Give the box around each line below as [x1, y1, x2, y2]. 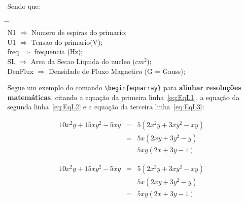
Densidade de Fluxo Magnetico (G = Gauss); [48, 66, 185, 76]
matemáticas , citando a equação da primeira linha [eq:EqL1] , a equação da [7, 92, 240, 102]
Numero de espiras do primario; [31, 27, 127, 37]
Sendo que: [7, 1, 40, 11]
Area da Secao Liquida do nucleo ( [31, 56, 136, 66]
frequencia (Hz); [34, 46, 83, 57]
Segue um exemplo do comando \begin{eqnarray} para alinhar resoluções [7, 82, 242, 93]
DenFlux [7, 66, 34, 76]
